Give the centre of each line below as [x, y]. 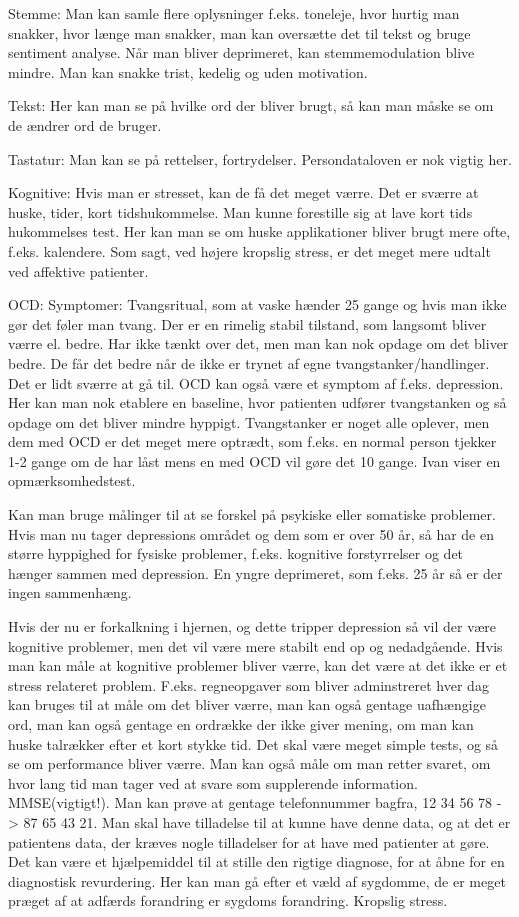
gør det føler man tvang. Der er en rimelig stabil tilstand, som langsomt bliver [247, 323]
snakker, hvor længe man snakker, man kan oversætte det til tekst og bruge [239, 32]
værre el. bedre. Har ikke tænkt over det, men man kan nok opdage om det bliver [258, 343]
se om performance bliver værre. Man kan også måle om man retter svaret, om [249, 763]
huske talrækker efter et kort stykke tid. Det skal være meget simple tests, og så [253, 743]
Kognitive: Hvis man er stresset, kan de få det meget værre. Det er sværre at [243, 192]
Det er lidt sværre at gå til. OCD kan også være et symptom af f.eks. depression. [256, 382]
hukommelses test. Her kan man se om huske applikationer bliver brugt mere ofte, [259, 231]
